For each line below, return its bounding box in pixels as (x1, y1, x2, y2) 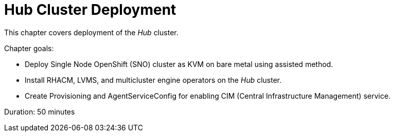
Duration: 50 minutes (4, 107, 75, 116)
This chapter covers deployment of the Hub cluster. (4, 28, 178, 37)
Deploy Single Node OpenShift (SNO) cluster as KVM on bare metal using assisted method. (25, 59, 333, 69)
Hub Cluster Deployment (4, 1, 176, 18)
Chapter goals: (4, 43, 54, 53)
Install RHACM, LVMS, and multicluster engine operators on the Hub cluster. (25, 75, 282, 84)
